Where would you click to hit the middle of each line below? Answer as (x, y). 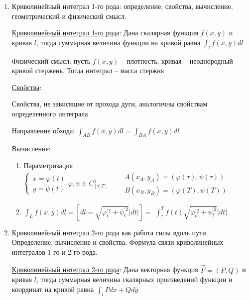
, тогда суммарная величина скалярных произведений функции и (134, 279)
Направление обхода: (43, 130)
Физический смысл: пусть (51, 60)
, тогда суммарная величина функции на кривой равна (119, 42)
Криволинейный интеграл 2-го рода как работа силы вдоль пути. (110, 232)
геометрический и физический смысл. (69, 16)
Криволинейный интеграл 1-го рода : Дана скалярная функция (105, 33)
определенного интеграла (50, 113)
